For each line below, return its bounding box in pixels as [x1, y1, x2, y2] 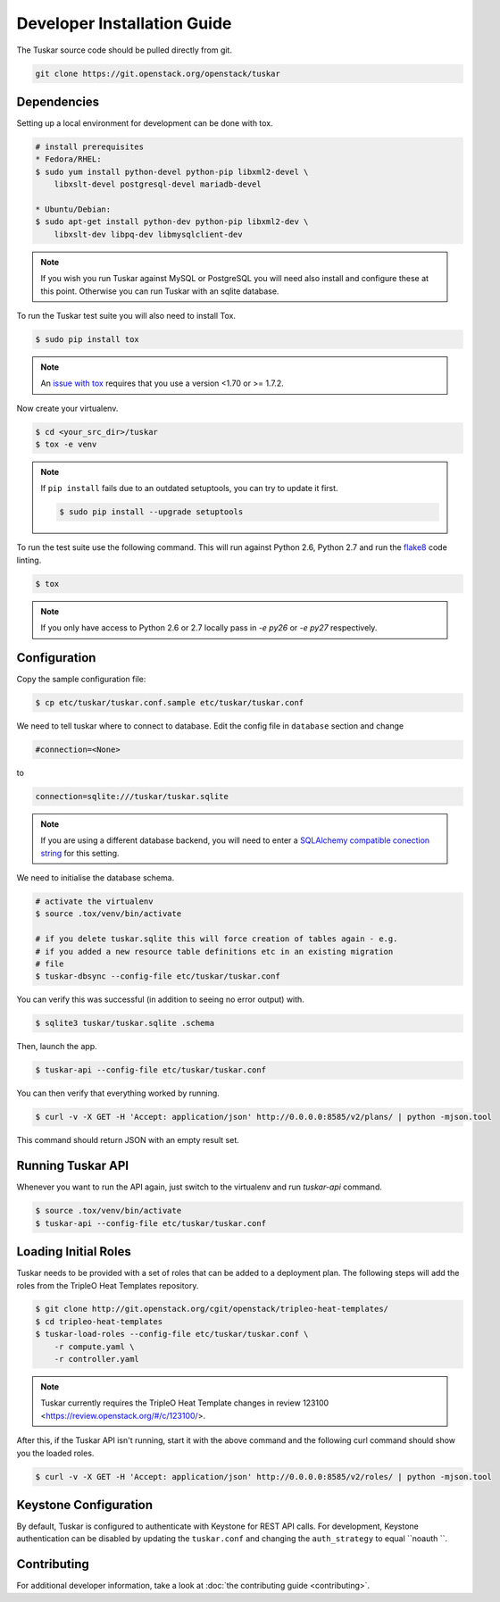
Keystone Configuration [16, 1497, 154, 1513]
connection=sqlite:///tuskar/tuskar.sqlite [35, 791, 229, 801]
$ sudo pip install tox [35, 334, 140, 344]
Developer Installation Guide [16, 13, 232, 33]
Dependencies [16, 94, 100, 109]
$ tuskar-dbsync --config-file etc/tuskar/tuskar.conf [35, 972, 280, 981]
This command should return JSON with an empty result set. [16, 1135, 240, 1146]
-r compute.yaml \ [54, 1341, 135, 1352]
